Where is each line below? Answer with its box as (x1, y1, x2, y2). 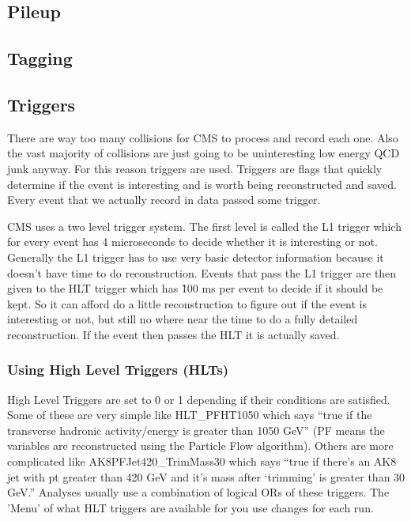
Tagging (7, 46, 73, 70)
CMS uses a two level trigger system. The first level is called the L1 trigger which (7, 217, 402, 234)
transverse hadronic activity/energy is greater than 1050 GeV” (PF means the (7, 421, 385, 438)
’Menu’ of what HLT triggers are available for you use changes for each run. (7, 499, 374, 515)
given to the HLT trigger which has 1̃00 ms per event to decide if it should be (7, 280, 383, 296)
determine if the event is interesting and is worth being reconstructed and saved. (7, 176, 397, 192)
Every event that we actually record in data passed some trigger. (7, 191, 321, 208)
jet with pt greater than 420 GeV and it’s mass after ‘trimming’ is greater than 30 (7, 468, 405, 485)
